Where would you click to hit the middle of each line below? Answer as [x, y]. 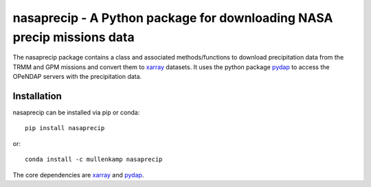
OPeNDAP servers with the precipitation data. [77, 77]
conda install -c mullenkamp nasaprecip [94, 160]
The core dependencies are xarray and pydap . [78, 175]
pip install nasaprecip [65, 128]
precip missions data [74, 37]
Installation [37, 96]
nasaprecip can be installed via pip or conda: [76, 112]
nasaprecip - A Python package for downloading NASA [173, 18]
